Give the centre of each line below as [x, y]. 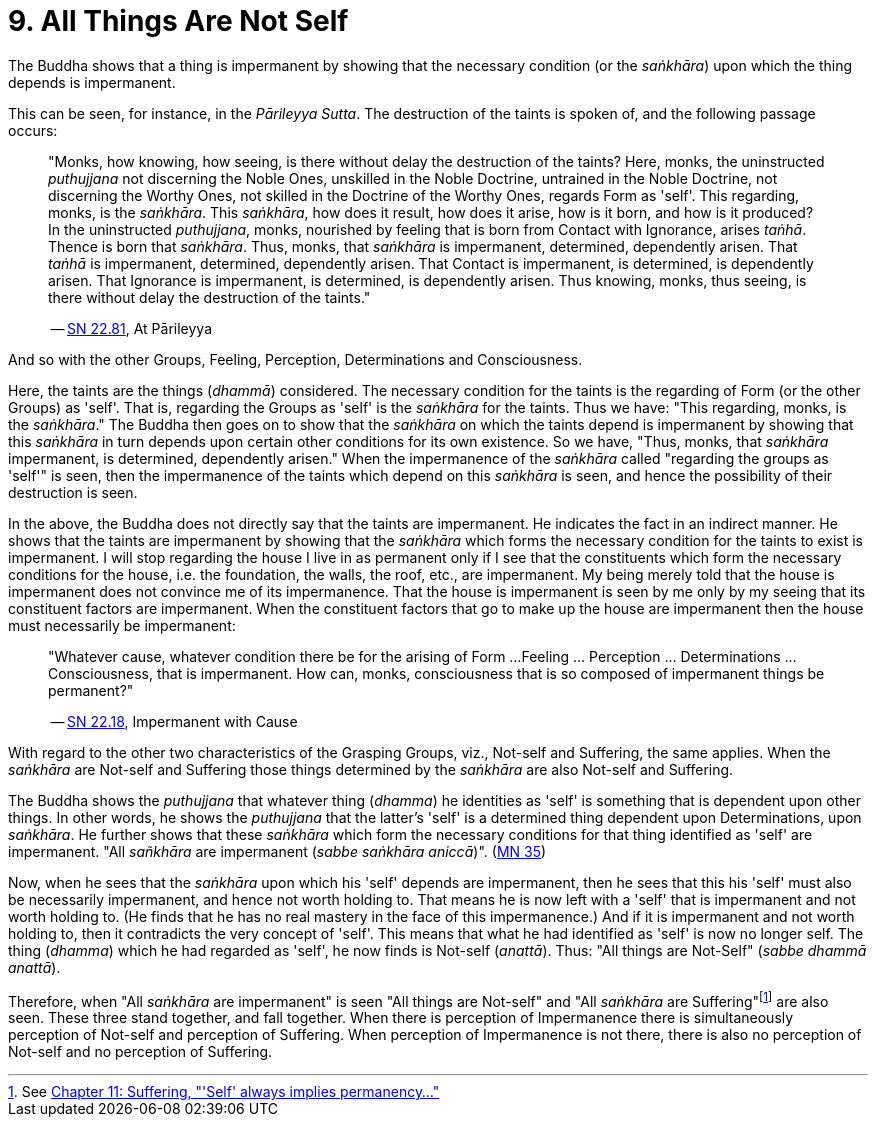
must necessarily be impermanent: [122, 625]
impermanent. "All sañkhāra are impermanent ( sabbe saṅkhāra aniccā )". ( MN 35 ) [277, 851]
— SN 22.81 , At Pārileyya [131, 328]
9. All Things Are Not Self [178, 21]
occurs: [33, 130]
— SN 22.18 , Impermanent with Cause [174, 721]
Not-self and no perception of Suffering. [140, 1052]
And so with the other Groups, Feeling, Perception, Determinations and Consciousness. [295, 359]
